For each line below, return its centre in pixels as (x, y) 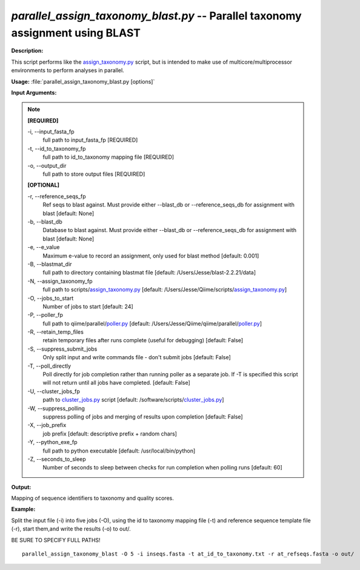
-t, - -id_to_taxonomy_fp (57, 148)
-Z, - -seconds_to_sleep (57, 459)
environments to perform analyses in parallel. (68, 70)
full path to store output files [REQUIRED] (94, 174)
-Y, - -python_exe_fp (52, 442)
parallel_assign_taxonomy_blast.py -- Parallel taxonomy (157, 16)
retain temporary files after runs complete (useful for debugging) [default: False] (143, 340)
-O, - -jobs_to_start (51, 298)
